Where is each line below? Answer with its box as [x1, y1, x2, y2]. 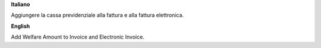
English [11, 23, 30, 30]
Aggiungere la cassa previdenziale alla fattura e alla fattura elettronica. [11, 12, 184, 19]
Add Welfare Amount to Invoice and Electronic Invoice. [11, 33, 145, 41]
